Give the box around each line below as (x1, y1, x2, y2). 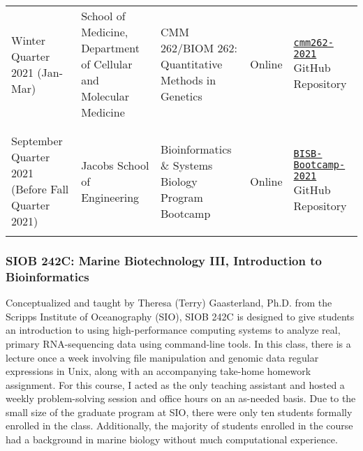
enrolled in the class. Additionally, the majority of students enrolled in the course (6, 418, 353, 433)
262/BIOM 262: (160, 40, 237, 56)
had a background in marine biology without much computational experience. (6, 432, 338, 447)
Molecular (81, 88, 130, 104)
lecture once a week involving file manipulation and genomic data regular (6, 350, 319, 364)
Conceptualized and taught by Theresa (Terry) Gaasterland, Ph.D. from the (6, 295, 332, 310)
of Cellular (81, 56, 133, 72)
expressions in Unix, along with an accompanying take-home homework (6, 364, 311, 378)
